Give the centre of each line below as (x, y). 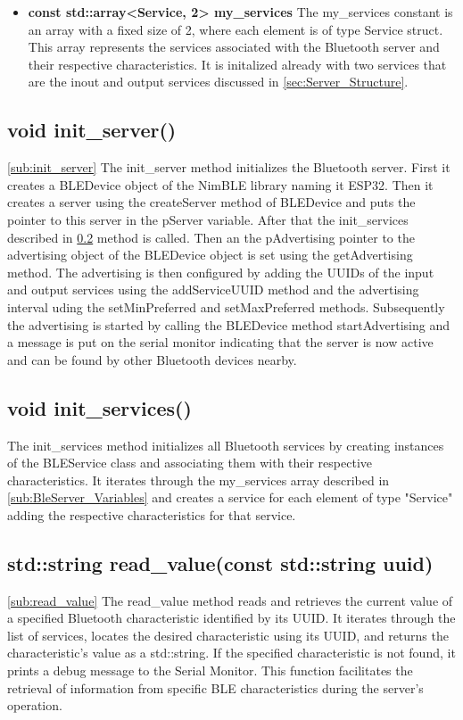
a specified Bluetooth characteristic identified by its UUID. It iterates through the (231, 618)
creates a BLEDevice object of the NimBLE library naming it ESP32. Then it (220, 184)
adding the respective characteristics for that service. (152, 514)
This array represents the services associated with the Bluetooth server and (234, 47)
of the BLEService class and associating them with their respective (190, 463)
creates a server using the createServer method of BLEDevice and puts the (211, 202)
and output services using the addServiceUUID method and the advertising (213, 290)
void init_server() (92, 130)
